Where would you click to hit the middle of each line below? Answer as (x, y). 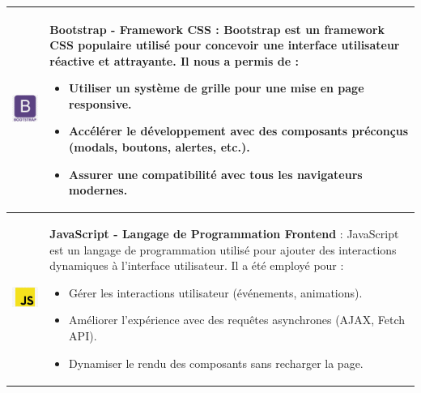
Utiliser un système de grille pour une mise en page (217, 88)
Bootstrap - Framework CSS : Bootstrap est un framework (217, 29)
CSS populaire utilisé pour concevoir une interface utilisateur (225, 45)
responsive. (100, 103)
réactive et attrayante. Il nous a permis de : (174, 60)
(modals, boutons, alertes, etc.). (159, 147)
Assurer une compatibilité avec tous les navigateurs (216, 174)
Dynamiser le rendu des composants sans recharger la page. (216, 363)
